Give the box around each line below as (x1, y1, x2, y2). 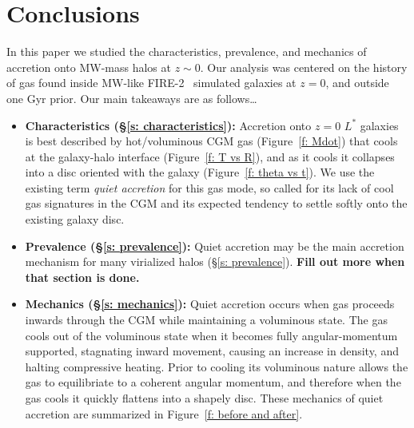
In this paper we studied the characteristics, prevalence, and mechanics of (6, 43, 367, 60)
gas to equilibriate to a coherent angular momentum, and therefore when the (25, 374, 401, 390)
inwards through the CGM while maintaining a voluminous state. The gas (25, 311, 388, 328)
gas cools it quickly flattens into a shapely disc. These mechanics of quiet (25, 390, 384, 406)
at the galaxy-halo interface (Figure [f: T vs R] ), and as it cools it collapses (25, 148, 395, 164)
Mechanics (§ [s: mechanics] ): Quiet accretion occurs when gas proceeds (25, 295, 395, 312)
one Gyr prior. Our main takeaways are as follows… (6, 89, 257, 106)
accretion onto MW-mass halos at (6, 58, 171, 75)
